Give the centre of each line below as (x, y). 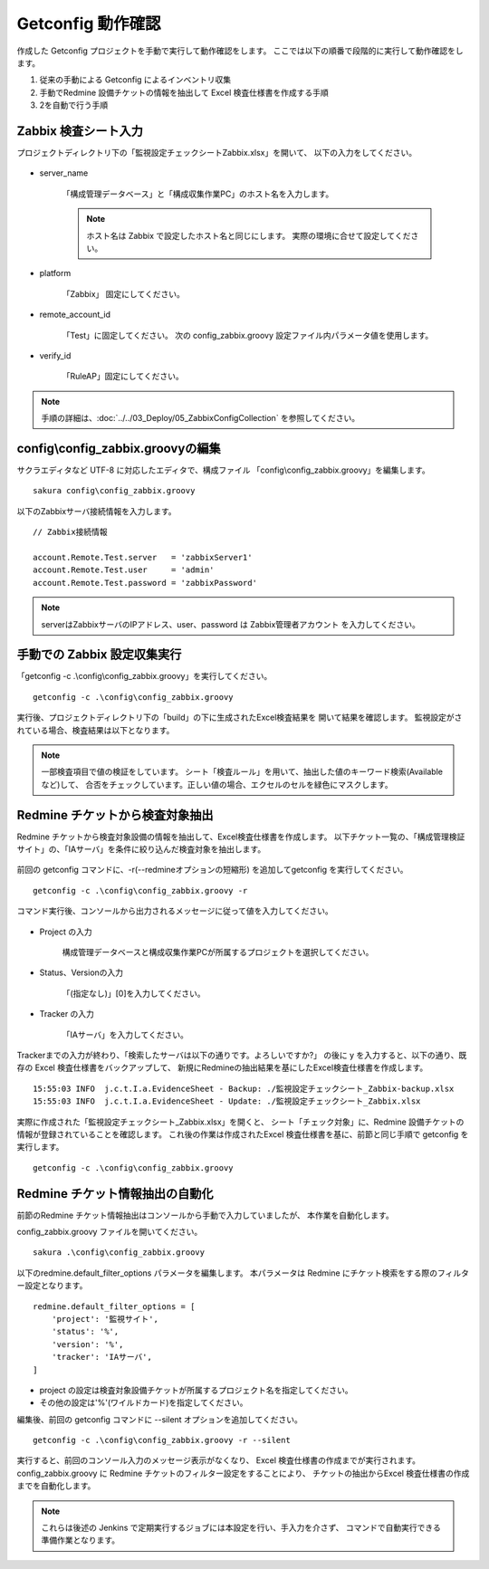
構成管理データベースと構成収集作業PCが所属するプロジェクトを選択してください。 (218, 952)
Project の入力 (66, 932)
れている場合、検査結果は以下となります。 (96, 730)
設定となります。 (56, 1286)
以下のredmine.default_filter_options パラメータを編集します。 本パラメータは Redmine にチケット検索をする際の (227, 1273)
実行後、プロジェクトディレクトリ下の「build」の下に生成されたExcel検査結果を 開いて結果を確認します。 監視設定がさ (240, 718)
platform (55, 273)
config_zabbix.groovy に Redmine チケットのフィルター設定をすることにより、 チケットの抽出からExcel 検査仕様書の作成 (243, 1473)
